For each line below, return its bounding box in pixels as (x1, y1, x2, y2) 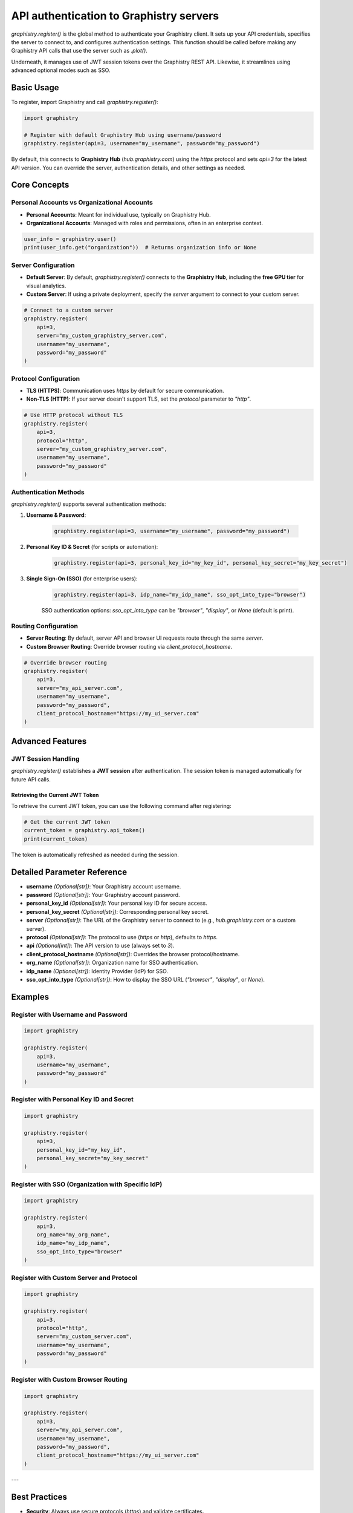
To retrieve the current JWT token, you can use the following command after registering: (11, 802, 232, 809)
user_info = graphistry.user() (24, 236, 117, 243)
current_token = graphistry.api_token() (24, 827, 145, 834)
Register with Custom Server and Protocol (11, 1273, 137, 1282)
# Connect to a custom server (24, 306, 114, 313)
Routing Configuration (11, 622, 79, 630)
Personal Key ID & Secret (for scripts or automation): (26, 543, 158, 551)
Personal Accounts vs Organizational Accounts (11, 199, 154, 207)
